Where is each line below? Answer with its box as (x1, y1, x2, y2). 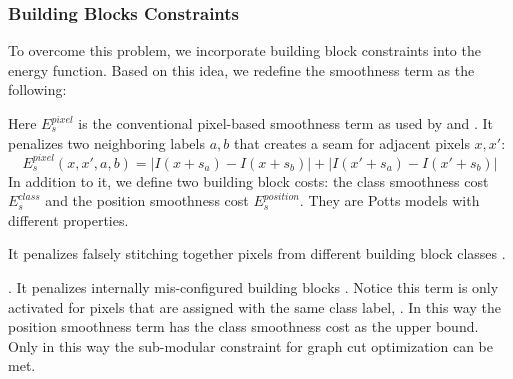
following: (8, 79, 67, 100)
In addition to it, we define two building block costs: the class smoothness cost (8, 170, 489, 191)
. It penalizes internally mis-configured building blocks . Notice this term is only (8, 277, 499, 298)
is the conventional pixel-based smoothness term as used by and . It (78, 113, 494, 133)
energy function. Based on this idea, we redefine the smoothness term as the (8, 59, 475, 80)
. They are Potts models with (299, 190, 480, 211)
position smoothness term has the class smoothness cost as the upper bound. (8, 316, 479, 337)
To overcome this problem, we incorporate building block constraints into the (8, 40, 481, 61)
